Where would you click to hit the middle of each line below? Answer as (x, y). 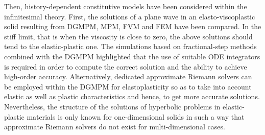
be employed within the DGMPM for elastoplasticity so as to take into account (128, 86)
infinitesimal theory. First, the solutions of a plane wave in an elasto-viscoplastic (130, 16)
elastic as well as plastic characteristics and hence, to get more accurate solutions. (132, 96)
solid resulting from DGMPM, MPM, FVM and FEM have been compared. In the (133, 26)
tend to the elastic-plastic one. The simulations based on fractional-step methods (130, 46)
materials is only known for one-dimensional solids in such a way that (136, 116)
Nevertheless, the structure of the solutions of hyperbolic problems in (112, 106)
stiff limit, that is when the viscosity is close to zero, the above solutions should (128, 36)
